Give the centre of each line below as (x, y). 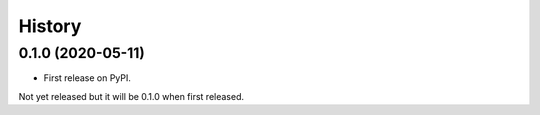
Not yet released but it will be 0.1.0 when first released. (131, 96)
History (50, 26)
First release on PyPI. (87, 78)
